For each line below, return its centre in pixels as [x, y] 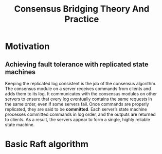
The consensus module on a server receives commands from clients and [78, 89]
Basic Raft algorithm [47, 144]
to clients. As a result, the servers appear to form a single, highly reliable [78, 119]
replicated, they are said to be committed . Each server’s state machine [76, 109]
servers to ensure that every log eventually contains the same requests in [79, 99]
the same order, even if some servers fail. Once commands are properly [77, 104]
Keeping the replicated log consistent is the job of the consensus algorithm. [81, 84]
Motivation [27, 46]
